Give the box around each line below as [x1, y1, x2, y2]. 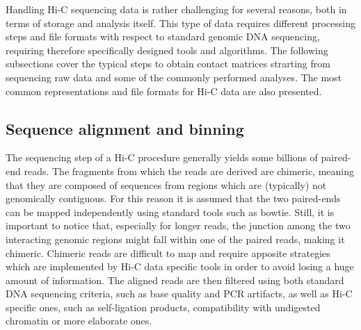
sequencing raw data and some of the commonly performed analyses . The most [6, 69, 342, 84]
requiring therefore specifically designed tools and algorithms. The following [6, 42, 328, 57]
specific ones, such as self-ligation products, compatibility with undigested [6, 299, 321, 314]
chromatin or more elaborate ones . [6, 313, 152, 328]
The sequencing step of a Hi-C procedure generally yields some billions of [6, 150, 318, 165]
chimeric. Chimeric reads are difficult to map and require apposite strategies [6, 245, 330, 260]
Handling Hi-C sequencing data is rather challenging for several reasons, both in [6, 2, 347, 16]
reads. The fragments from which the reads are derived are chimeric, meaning [24, 163, 355, 178]
